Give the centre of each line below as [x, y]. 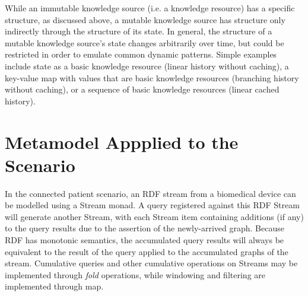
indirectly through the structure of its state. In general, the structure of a [139, 31]
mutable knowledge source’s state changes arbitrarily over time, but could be [145, 42]
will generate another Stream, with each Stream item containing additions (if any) [154, 216]
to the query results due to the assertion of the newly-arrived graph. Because [145, 228]
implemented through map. [54, 286]
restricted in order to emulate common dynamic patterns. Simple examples [141, 54]
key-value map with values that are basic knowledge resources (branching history [152, 77]
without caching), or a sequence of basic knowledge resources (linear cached [142, 89]
